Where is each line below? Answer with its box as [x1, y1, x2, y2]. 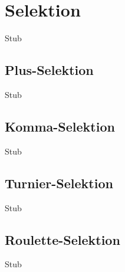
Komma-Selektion [5, 117, 115, 135]
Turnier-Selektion [5, 173, 113, 192]
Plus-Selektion [5, 61, 94, 79]
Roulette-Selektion [5, 230, 120, 248]
